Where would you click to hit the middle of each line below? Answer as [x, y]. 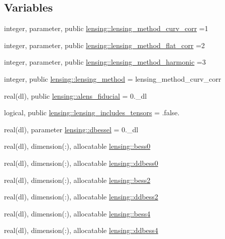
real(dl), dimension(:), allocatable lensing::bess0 [77, 146]
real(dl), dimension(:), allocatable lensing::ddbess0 [81, 163]
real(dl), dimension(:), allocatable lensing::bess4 [77, 213]
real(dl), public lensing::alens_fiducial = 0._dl [76, 95]
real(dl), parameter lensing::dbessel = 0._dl [71, 129]
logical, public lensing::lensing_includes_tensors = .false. [92, 112]
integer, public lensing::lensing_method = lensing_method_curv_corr [113, 78]
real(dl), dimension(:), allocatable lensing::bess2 [77, 180]
